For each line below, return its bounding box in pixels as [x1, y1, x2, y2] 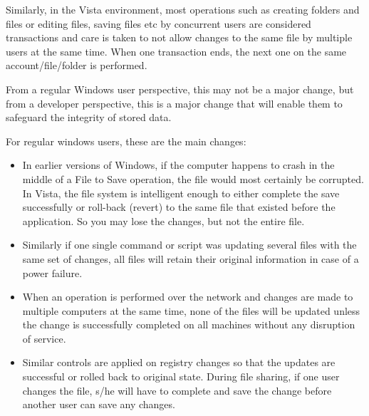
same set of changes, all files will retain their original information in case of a [22, 251, 359, 266]
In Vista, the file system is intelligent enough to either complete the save [22, 185, 340, 200]
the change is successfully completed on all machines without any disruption [22, 317, 355, 332]
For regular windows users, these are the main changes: [6, 133, 246, 148]
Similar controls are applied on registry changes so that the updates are [22, 355, 336, 370]
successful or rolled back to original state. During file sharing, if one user [22, 369, 340, 384]
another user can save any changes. [22, 397, 175, 412]
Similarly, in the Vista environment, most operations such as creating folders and [6, 2, 360, 16]
